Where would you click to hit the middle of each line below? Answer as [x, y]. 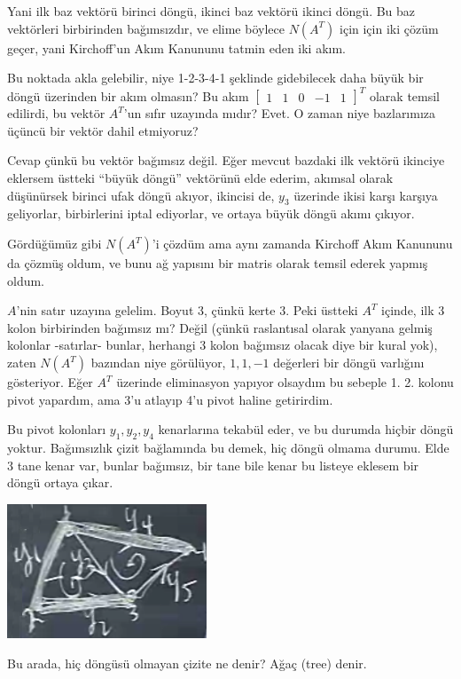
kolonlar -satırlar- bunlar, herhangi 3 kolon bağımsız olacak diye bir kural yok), [223, 345]
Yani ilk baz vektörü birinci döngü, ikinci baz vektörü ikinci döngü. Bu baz [211, 11]
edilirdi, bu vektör [56, 113]
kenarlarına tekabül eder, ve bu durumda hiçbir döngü [306, 429]
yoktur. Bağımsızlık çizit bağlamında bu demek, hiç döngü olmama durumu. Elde [228, 447]
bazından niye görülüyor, [158, 363]
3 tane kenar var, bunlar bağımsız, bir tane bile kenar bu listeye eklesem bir [213, 465]
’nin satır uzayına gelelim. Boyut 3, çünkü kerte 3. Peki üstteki [187, 310]
